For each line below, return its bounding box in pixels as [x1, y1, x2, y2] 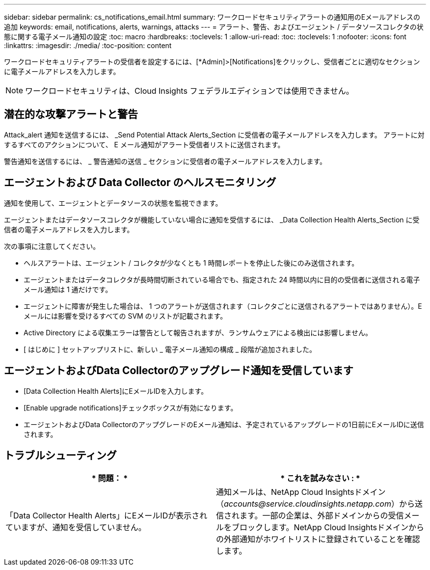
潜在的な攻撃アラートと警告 [4, 108, 138, 121]
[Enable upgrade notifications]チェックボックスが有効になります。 [24, 403, 238, 412]
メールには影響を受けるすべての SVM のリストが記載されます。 [24, 311, 227, 320]
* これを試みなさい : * [280, 473, 360, 484]
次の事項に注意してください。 [4, 242, 100, 250]
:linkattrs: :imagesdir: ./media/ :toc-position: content [4, 41, 172, 50]
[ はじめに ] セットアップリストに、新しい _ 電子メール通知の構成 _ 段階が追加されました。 [24, 345, 317, 353]
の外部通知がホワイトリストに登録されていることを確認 [216, 534, 420, 544]
